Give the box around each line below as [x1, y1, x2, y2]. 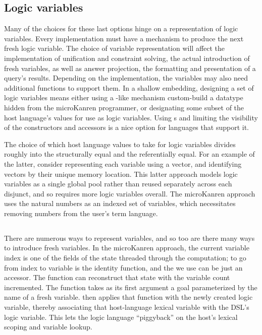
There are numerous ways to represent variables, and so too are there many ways [4, 232, 255, 243]
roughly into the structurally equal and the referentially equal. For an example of [4, 149, 255, 159]
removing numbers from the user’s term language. [4, 208, 158, 218]
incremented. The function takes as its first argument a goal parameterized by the [4, 282, 257, 292]
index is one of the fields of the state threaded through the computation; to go [4, 252, 246, 263]
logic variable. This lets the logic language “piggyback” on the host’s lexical [4, 311, 238, 322]
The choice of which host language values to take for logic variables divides [4, 139, 236, 149]
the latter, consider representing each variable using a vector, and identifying [4, 158, 242, 169]
